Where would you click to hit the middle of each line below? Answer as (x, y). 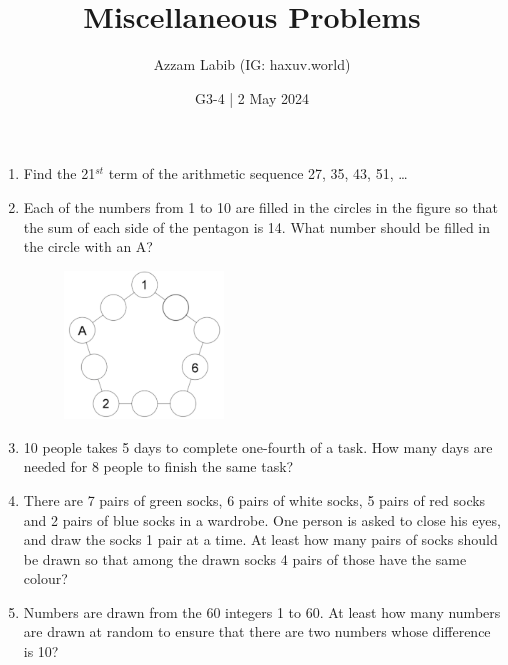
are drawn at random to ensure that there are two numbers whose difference (257, 631)
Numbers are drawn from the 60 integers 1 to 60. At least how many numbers (262, 611)
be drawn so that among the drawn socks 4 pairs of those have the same (245, 558)
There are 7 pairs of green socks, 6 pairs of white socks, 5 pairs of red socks (254, 499)
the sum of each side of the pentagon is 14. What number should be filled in (257, 226)
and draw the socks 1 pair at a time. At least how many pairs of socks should (260, 539)
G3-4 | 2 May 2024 (252, 97)
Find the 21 (59, 173)
